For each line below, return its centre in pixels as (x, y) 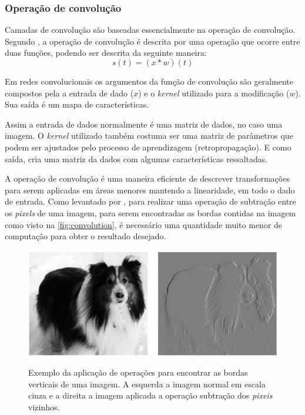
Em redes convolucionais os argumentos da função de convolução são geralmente (149, 81)
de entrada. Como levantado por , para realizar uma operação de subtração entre (150, 201)
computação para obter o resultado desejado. (86, 236)
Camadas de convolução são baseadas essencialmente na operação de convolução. (150, 30)
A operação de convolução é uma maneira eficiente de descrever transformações (147, 178)
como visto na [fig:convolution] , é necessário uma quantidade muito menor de (144, 224)
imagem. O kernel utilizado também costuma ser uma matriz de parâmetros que (149, 135)
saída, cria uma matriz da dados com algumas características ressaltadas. (136, 158)
